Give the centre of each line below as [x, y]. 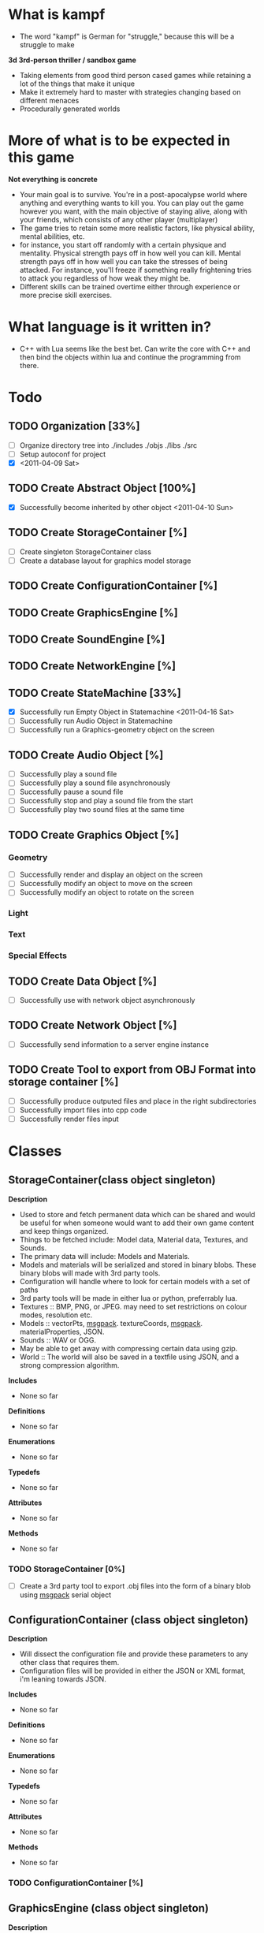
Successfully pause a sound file [71, 792]
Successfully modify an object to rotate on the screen [107, 892]
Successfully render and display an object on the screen [111, 875]
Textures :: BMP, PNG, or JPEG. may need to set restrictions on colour [133, 1306]
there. [29, 365]
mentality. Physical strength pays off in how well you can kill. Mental [130, 253]
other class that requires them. [69, 1663]
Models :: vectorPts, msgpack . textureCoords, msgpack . [111, 1323]
